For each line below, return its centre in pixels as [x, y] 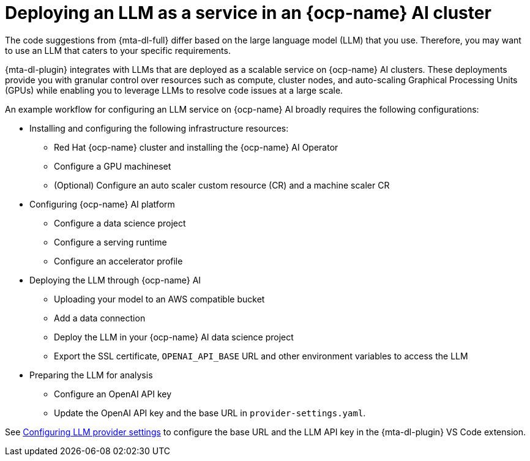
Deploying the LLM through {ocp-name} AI [115, 280]
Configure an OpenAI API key [113, 394]
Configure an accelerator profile [118, 261]
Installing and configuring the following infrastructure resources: [159, 128]
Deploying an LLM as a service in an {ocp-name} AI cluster [248, 13]
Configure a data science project [120, 223]
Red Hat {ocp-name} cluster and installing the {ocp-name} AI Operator [196, 147]
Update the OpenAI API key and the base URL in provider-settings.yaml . [210, 413]
